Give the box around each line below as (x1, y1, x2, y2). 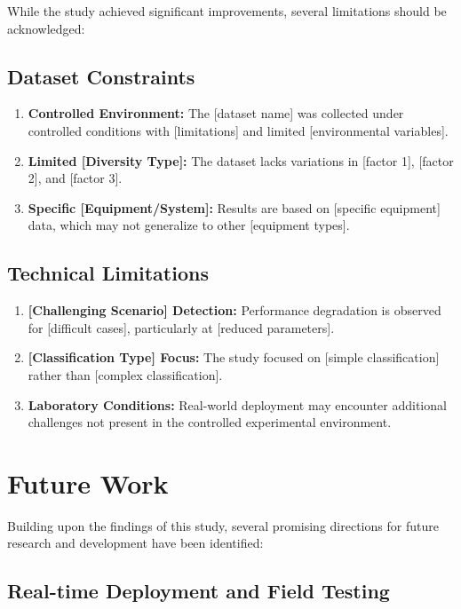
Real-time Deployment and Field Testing (7, 577, 390, 605)
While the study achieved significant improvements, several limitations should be (7, 2, 447, 20)
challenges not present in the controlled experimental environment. (28, 413, 392, 431)
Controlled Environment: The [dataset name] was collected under (28, 104, 404, 123)
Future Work (7, 464, 169, 501)
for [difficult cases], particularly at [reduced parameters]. (28, 318, 335, 336)
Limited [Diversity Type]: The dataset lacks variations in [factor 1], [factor (28, 151, 454, 170)
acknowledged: (7, 19, 85, 37)
